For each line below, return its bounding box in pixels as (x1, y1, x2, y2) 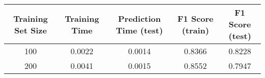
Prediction (118, 12, 161, 24)
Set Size (14, 24, 47, 36)
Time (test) (116, 24, 163, 36)
